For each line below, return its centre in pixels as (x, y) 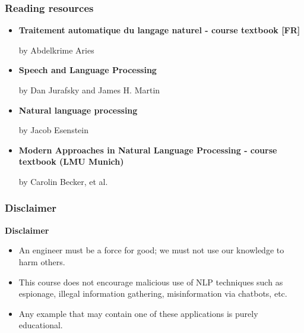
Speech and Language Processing (88, 70)
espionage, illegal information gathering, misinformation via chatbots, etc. (153, 293)
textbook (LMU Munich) (71, 161)
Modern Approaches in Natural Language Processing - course (148, 150)
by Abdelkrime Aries (56, 50)
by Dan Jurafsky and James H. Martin (89, 90)
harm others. (42, 261)
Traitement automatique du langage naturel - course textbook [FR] (159, 30)
